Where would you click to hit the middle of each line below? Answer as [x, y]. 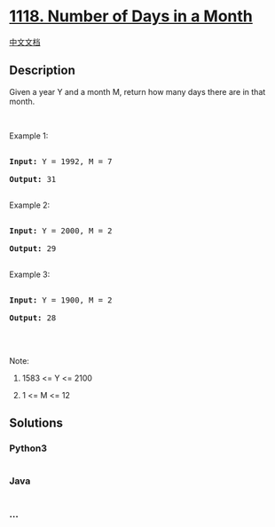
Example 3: [30, 274]
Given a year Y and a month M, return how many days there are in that [137, 91]
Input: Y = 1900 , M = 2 [61, 300]
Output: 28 [33, 318]
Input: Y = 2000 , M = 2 [61, 231]
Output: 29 [33, 248]
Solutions [36, 423]
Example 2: [30, 205]
